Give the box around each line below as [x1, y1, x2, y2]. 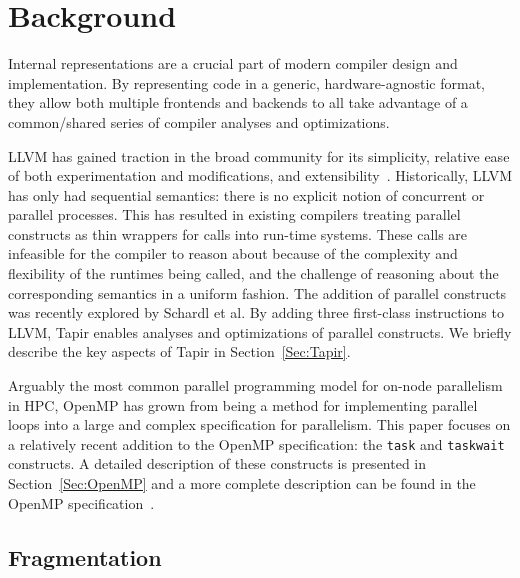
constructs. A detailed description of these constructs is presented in [8, 453, 427, 474]
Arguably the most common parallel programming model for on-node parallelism [8, 375, 503, 396]
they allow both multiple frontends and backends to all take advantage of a [8, 92, 468, 113]
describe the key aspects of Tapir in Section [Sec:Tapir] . [8, 341, 351, 362]
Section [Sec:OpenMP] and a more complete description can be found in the [8, 473, 476, 494]
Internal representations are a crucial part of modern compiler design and [8, 53, 458, 74]
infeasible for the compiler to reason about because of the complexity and [8, 243, 458, 264]
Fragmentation [8, 541, 162, 572]
